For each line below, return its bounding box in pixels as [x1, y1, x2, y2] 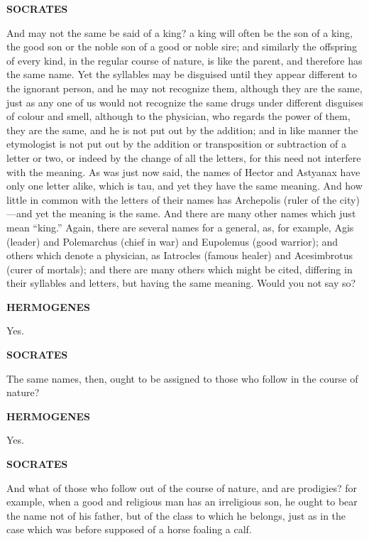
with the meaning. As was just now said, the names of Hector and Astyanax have [6, 164, 360, 179]
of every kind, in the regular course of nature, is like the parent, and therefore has [6, 53, 363, 67]
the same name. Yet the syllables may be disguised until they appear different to [6, 67, 357, 82]
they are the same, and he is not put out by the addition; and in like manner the [6, 122, 358, 137]
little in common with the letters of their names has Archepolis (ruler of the [6, 192, 337, 207]
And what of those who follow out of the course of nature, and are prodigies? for [6, 480, 357, 495]
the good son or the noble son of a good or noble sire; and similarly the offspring [6, 39, 358, 54]
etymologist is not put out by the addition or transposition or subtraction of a [6, 136, 346, 151]
